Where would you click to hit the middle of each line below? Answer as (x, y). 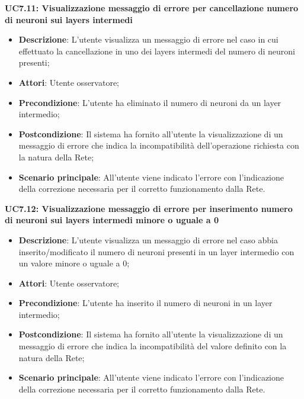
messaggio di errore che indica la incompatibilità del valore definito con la (153, 346)
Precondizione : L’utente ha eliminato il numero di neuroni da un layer (150, 102)
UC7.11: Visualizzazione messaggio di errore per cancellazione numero (152, 8)
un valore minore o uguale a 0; (74, 263)
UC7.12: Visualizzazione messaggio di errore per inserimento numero (149, 208)
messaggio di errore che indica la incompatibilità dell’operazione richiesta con (159, 145)
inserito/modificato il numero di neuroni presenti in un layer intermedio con (156, 251)
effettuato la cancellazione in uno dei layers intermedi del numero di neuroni (157, 51)
